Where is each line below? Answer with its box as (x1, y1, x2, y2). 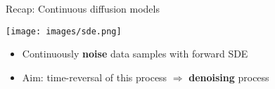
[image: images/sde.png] (6, 26, 122, 36)
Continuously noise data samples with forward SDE (22, 46, 248, 61)
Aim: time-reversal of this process (22, 69, 167, 84)
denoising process (188, 69, 269, 84)
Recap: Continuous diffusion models (6, 1, 160, 15)
